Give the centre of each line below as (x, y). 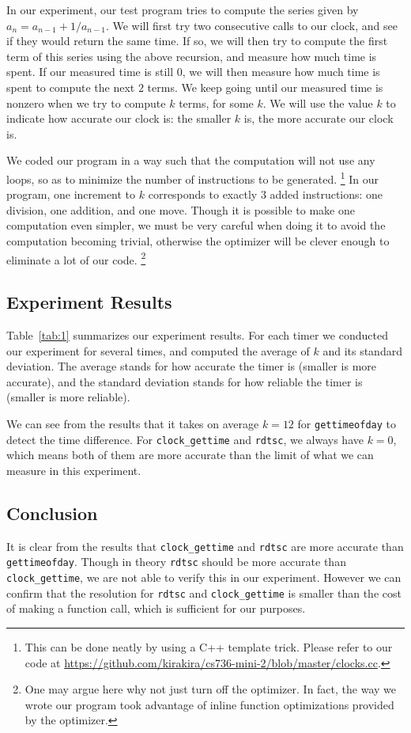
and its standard (362, 350)
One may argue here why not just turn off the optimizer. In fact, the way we (210, 689)
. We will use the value (318, 103)
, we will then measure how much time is (281, 72)
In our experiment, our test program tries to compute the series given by (183, 9)
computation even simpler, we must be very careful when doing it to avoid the (196, 225)
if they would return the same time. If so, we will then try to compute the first (197, 41)
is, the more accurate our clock (319, 118)
